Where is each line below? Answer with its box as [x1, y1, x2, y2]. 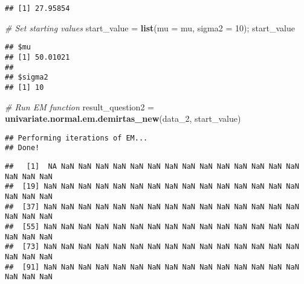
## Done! [5, 144, 40, 153]
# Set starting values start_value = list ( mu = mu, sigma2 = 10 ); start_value [5, 21, 295, 34]
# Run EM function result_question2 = [5, 100, 154, 113]
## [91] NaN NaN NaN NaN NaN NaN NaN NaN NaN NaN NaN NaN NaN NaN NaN [5, 262, 299, 271]
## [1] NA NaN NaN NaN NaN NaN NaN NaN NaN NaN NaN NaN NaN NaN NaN [5, 162, 299, 171]
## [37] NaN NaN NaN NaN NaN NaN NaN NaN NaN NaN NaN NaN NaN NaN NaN [5, 202, 299, 211]
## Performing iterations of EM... [5, 133, 148, 142]
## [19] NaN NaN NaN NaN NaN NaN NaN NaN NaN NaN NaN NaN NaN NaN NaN [5, 182, 299, 191]
